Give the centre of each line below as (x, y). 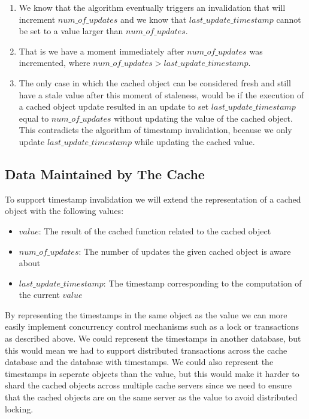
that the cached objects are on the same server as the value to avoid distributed (151, 397)
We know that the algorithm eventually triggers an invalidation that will (152, 7)
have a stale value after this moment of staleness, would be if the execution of (161, 94)
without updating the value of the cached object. (203, 118)
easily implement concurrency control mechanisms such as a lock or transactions (152, 326)
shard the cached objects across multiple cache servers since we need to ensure (149, 385)
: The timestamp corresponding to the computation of (202, 283)
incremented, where (54, 63)
